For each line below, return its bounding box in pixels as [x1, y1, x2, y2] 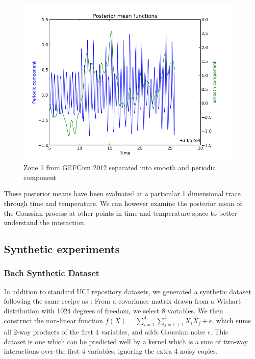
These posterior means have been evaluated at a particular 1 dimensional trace [4, 188, 241, 199]
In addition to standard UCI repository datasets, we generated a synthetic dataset [4, 286, 251, 296]
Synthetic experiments [4, 241, 120, 256]
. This [210, 327, 228, 337]
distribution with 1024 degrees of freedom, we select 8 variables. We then [4, 305, 223, 315]
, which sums [212, 315, 251, 325]
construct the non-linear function [4, 315, 103, 325]
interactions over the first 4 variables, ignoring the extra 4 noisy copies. [4, 346, 218, 356]
